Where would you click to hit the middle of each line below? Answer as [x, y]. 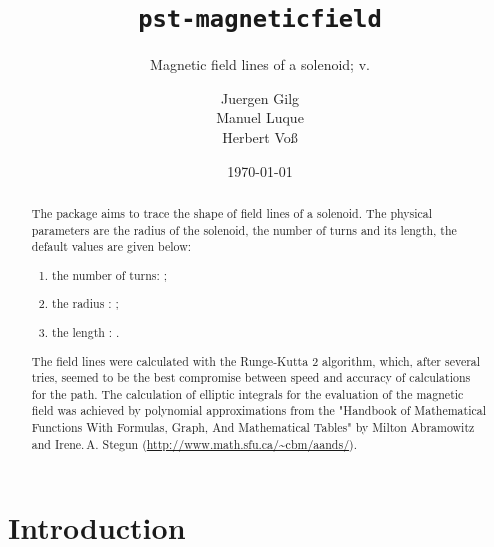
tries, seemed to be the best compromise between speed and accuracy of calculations [251, 377]
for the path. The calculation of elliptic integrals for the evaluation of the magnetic [247, 393]
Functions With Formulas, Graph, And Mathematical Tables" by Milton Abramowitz [253, 427]
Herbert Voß [260, 137]
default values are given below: [111, 246]
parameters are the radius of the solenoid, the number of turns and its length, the [244, 229]
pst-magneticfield [260, 19]
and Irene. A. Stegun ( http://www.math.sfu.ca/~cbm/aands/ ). [194, 443]
